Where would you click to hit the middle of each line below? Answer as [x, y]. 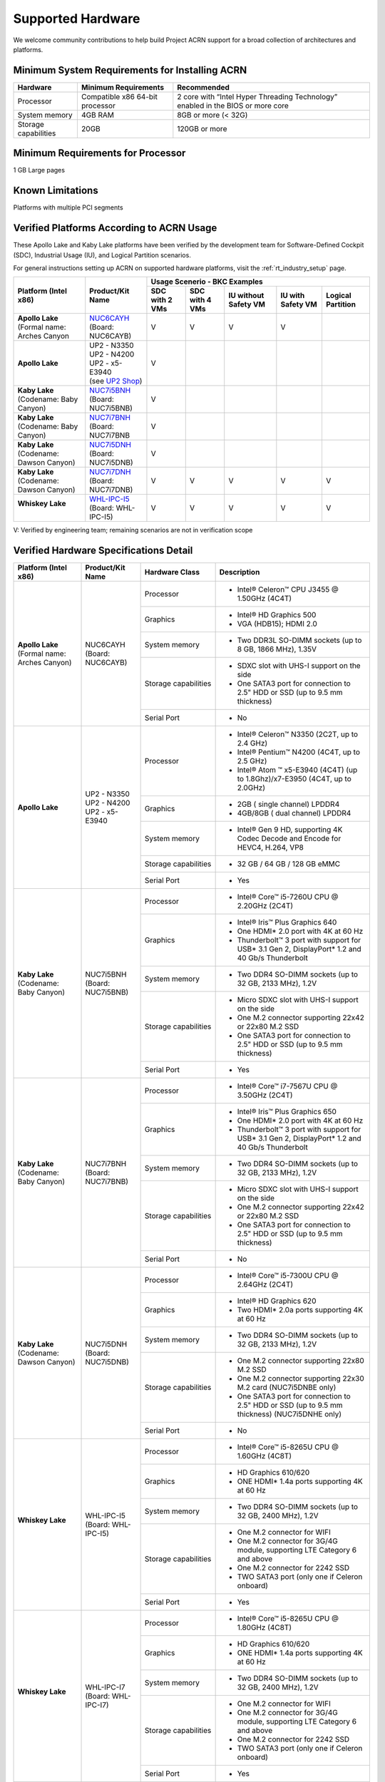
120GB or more [202, 128]
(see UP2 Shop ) [116, 381]
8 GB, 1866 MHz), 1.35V [277, 649]
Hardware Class [172, 572]
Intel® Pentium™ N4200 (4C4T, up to [298, 752]
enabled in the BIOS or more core [233, 105]
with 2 [161, 300]
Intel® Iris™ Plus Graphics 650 [287, 1112]
